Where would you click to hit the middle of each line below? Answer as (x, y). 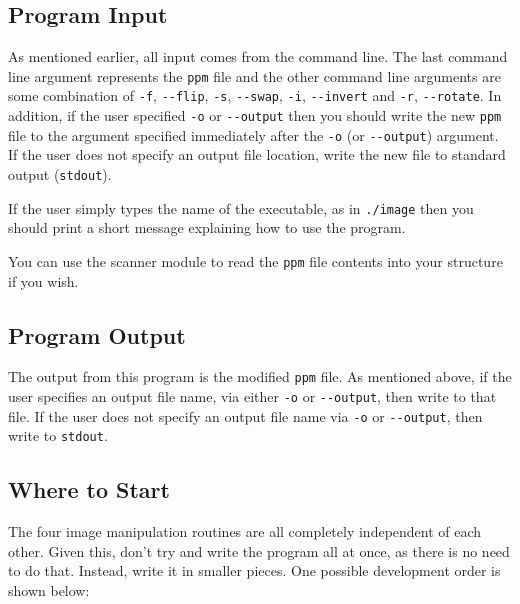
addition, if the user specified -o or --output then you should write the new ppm (255, 115)
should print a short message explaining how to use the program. (207, 227)
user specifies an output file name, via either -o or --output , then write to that (252, 396)
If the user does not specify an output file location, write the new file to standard (257, 154)
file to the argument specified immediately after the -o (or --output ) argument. (253, 134)
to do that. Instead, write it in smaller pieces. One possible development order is (254, 570)
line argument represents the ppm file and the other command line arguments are (254, 75)
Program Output (97, 334)
